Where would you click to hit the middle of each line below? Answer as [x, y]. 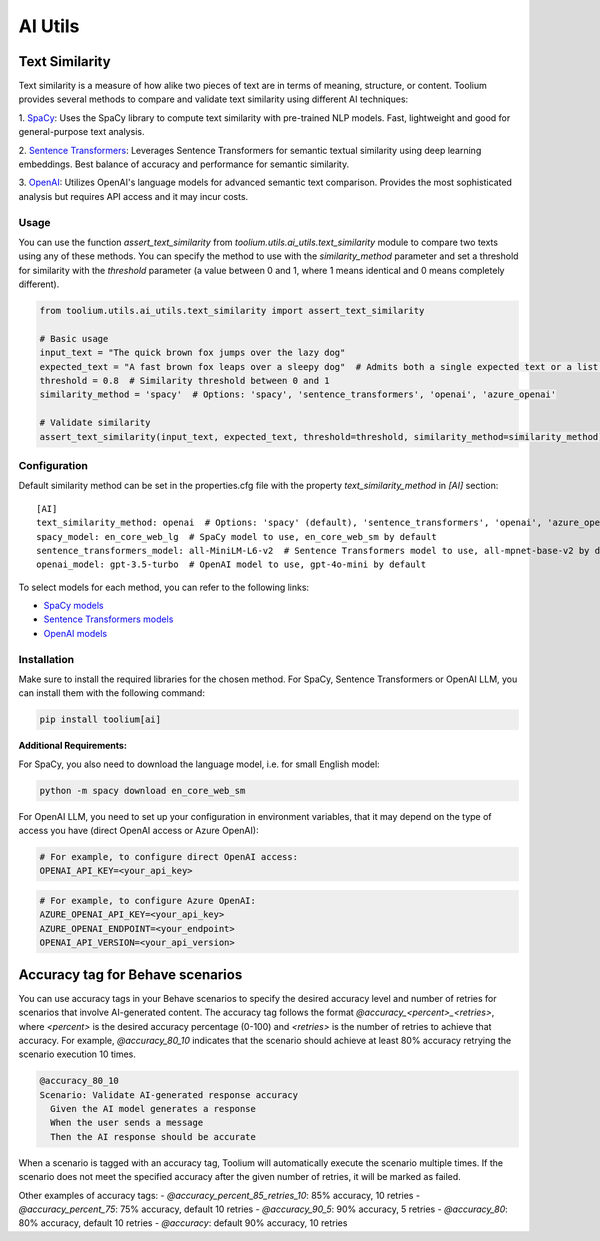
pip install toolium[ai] [100, 719]
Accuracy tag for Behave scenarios [130, 974]
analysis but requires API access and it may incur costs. [133, 196]
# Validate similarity [95, 423]
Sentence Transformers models [108, 619]
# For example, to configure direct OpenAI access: [169, 857]
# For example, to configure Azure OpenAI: [148, 901]
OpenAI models [75, 633]
